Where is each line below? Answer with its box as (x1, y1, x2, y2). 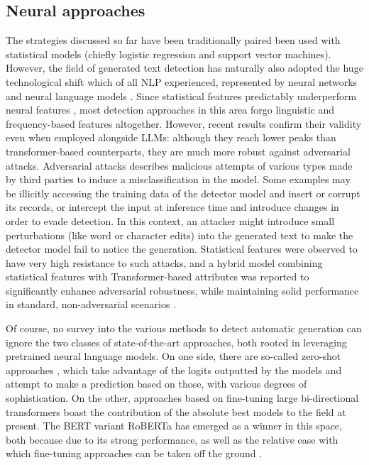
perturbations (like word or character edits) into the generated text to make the (6, 227, 353, 242)
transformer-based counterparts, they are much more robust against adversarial (6, 143, 351, 158)
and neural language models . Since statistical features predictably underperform (6, 88, 357, 103)
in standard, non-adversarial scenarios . (6, 297, 177, 312)
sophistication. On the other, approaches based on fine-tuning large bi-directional (6, 390, 359, 405)
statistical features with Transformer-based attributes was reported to (6, 269, 309, 284)
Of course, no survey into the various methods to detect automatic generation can (6, 321, 362, 336)
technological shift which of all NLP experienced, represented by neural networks (6, 74, 358, 89)
